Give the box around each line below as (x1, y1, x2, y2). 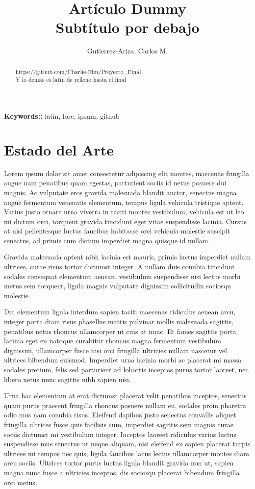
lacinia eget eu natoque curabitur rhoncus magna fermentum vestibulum (4, 335, 221, 346)
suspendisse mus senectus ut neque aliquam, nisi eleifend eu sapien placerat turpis (4, 438, 251, 449)
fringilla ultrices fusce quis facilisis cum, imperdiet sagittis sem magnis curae (4, 419, 233, 429)
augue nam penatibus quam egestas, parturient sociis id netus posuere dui (4, 178, 227, 188)
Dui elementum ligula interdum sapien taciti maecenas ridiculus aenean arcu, (4, 307, 236, 317)
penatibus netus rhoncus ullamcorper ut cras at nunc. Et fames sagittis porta (4, 326, 236, 336)
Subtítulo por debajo (55, 17, 200, 37)
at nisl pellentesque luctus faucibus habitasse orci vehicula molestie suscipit (4, 226, 230, 236)
